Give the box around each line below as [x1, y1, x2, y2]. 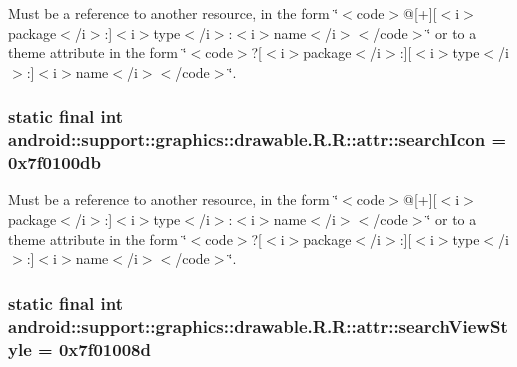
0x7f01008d [58, 336, 151, 361]
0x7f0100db [8, 150, 102, 175]
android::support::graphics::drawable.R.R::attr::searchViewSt [8, 313, 508, 338]
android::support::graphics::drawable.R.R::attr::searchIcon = [8, 127, 507, 152]
